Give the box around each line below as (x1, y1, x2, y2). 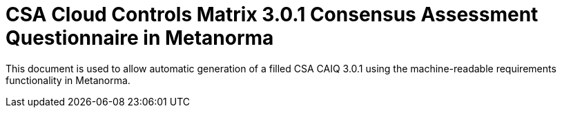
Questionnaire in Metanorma (6, 26, 274, 50)
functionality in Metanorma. (6, 74, 130, 86)
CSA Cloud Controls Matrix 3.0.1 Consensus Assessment (6, 3, 539, 26)
